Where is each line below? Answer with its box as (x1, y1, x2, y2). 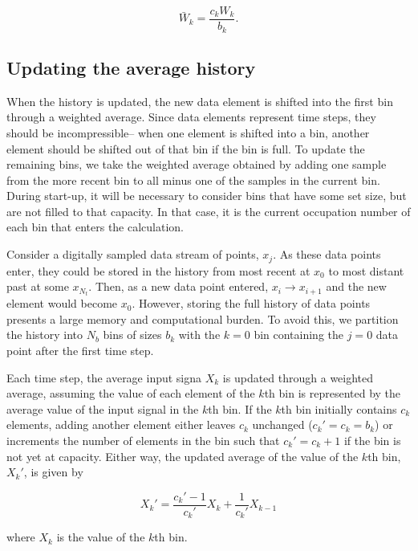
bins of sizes (103, 326, 162, 343)
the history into (6, 326, 83, 343)
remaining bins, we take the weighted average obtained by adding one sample (6, 156, 387, 173)
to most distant (328, 262, 404, 279)
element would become (6, 295, 118, 312)
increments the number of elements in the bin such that (6, 431, 280, 448)
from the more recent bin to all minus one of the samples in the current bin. (6, 171, 380, 188)
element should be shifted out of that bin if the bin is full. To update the (6, 140, 365, 157)
